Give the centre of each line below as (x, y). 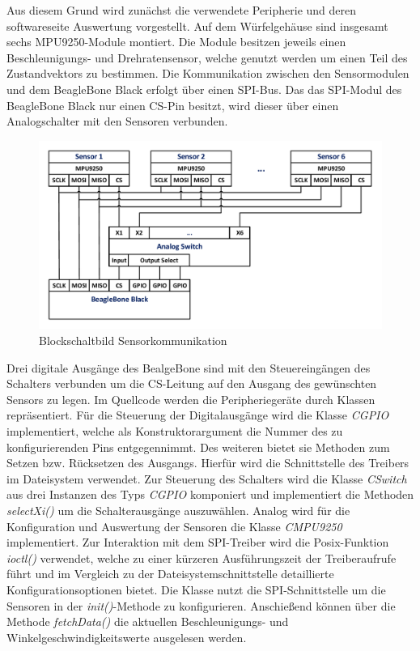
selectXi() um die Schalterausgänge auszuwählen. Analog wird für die (178, 510)
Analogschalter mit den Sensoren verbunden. (117, 121)
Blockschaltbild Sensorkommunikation (133, 340)
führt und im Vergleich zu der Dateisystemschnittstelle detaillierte (170, 574)
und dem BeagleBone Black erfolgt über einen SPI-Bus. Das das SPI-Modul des (204, 89)
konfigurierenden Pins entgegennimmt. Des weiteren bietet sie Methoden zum (198, 447)
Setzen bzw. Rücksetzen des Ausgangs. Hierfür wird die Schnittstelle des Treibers (208, 463)
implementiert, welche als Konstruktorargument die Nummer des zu (175, 431)
